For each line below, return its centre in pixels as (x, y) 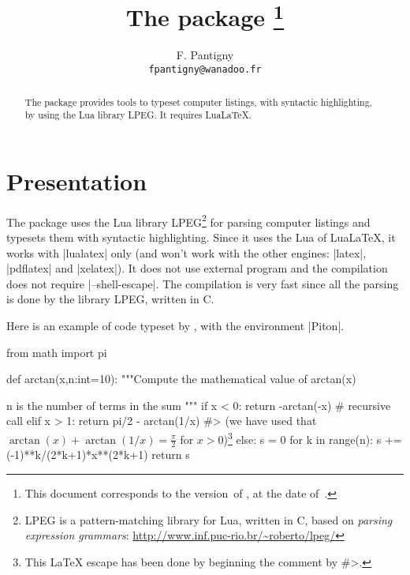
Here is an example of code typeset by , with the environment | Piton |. (175, 325)
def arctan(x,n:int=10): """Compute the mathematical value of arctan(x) (181, 379)
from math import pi (57, 352)
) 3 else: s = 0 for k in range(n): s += (313, 438)
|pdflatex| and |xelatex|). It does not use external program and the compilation (197, 268)
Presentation (77, 180)
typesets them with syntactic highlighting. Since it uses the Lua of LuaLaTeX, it (201, 237)
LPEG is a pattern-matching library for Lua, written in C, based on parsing (209, 519)
